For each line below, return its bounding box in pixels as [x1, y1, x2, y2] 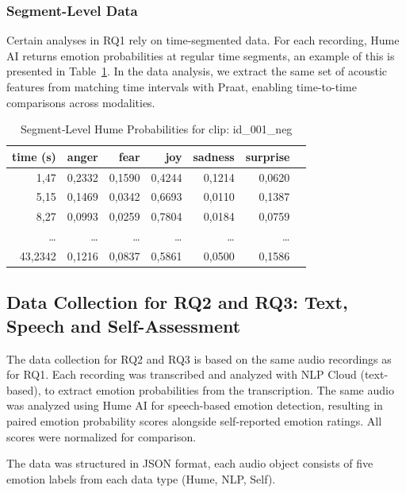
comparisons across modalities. [6, 94, 155, 110]
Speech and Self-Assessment [6, 313, 241, 337]
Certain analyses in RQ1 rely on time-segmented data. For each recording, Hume [6, 32, 400, 48]
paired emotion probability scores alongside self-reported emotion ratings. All [6, 413, 382, 429]
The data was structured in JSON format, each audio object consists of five [6, 455, 373, 472]
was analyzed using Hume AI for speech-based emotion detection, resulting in [6, 397, 383, 414]
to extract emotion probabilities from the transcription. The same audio [44, 381, 394, 398]
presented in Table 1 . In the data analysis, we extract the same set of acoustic [6, 63, 387, 79]
